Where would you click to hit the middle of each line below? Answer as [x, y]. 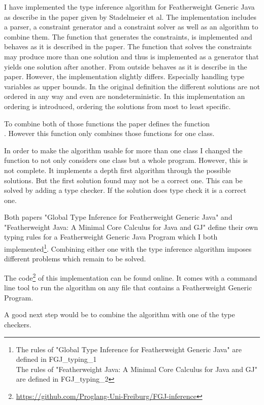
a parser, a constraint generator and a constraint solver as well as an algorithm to [131, 27]
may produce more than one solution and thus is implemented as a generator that [131, 56]
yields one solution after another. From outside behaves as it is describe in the [126, 66]
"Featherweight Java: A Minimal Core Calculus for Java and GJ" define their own [131, 227]
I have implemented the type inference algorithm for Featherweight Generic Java [129, 7]
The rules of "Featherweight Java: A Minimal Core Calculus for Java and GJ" [137, 369]
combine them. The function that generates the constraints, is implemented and [128, 36]
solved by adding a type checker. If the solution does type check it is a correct [125, 190]
